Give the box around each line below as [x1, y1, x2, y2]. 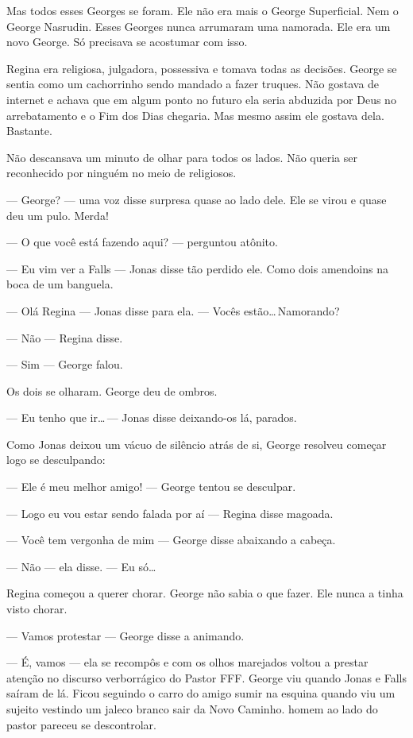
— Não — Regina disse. [6, 329, 123, 346]
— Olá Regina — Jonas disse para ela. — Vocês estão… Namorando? [6, 302, 340, 319]
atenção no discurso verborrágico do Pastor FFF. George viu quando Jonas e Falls [6, 669, 407, 686]
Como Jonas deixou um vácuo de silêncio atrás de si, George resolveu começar [6, 435, 387, 452]
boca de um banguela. [6, 276, 114, 292]
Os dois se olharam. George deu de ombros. [6, 382, 218, 399]
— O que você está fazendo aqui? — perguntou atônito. [6, 234, 278, 250]
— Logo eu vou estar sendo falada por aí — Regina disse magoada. [6, 504, 334, 521]
